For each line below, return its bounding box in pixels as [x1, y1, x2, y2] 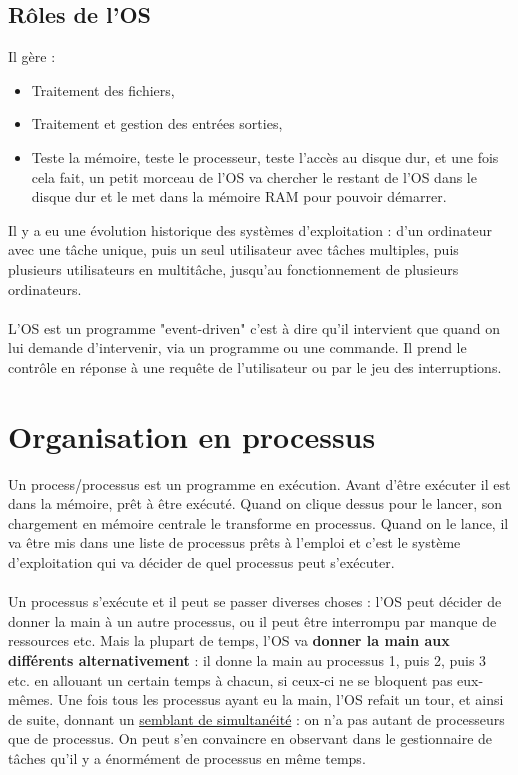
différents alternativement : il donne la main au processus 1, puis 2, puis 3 [8, 649, 487, 670]
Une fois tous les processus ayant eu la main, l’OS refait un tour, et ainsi [57, 689, 504, 710]
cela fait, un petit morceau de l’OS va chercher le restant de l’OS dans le [31, 166, 477, 187]
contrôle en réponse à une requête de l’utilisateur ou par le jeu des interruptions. [8, 356, 502, 377]
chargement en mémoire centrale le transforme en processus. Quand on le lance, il [8, 512, 509, 533]
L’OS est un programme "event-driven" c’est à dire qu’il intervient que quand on [8, 317, 501, 338]
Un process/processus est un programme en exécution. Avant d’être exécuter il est [8, 473, 511, 494]
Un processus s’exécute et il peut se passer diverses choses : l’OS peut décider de [8, 591, 502, 612]
